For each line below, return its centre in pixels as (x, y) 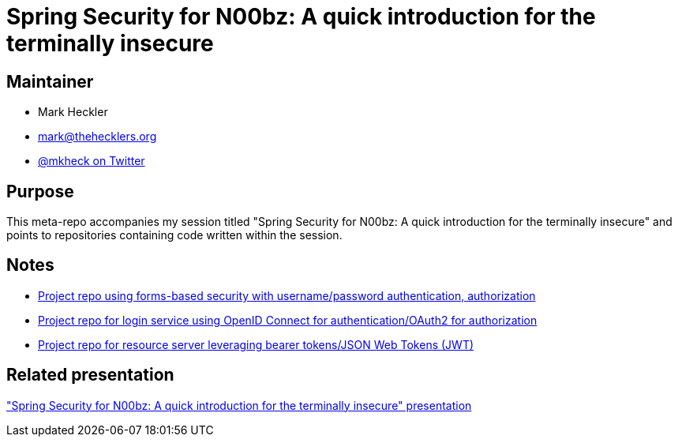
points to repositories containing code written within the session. (174, 235)
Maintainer (50, 81)
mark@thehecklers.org (97, 137)
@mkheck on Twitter (92, 161)
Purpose (40, 191)
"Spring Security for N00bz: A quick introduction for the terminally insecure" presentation (239, 405)
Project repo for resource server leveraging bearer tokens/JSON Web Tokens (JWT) (256, 344)
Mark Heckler (73, 112)
